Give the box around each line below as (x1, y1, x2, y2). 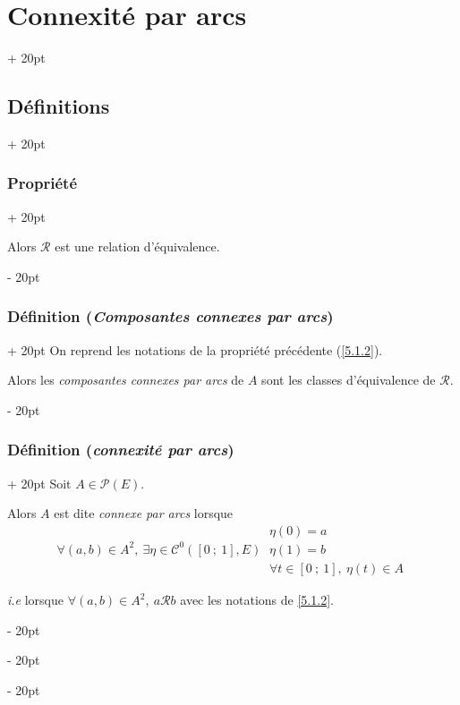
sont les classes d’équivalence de (261, 370, 436, 389)
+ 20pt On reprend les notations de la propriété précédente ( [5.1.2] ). (7, 340, 383, 359)
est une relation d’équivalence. (55, 237, 220, 256)
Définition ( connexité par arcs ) (7, 438, 234, 461)
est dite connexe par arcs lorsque (54, 504, 234, 522)
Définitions (7, 92, 110, 120)
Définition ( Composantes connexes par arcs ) (7, 305, 334, 327)
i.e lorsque (7, 590, 64, 609)
